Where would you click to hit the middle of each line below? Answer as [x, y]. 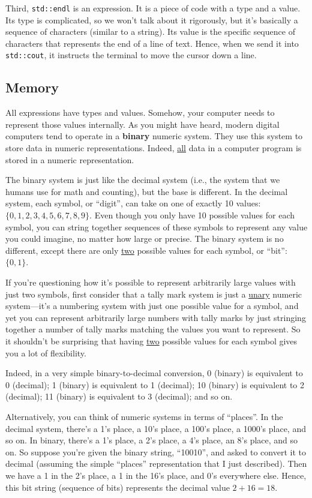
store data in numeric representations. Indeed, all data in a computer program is [154, 148]
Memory [32, 87]
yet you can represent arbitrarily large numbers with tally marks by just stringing [156, 317]
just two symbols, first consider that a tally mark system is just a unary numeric [154, 294]
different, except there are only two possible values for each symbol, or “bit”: [146, 250]
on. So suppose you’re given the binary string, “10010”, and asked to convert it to [156, 451]
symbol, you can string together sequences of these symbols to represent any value [157, 226]
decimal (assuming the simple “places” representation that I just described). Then [156, 463]
